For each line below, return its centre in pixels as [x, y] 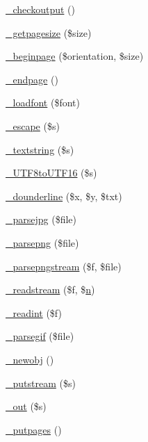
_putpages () [34, 429]
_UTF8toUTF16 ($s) [51, 173]
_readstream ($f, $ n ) [50, 289]
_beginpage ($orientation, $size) [75, 56]
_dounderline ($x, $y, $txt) [64, 196]
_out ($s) [26, 406]
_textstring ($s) [40, 149]
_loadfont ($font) [43, 103]
